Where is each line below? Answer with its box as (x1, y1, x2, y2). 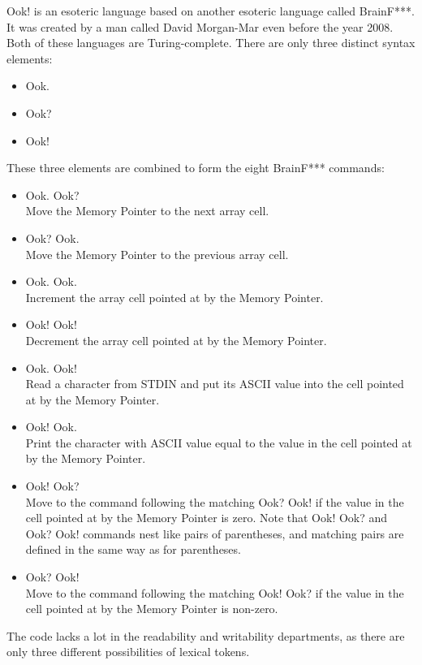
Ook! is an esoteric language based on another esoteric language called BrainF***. (6, 2, 415, 19)
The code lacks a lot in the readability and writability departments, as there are (6, 627, 405, 644)
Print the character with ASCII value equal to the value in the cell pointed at (25, 434, 412, 451)
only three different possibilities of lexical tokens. (6, 643, 250, 660)
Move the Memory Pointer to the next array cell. (25, 202, 269, 219)
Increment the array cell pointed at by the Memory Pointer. (25, 288, 324, 305)
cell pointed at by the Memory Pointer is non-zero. (25, 600, 278, 617)
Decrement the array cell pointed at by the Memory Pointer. (25, 331, 327, 348)
